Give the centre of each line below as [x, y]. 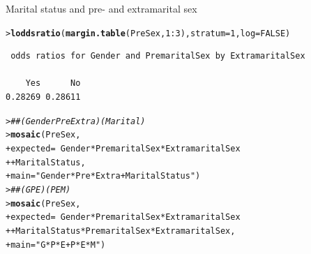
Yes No [53, 83]
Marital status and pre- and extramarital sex [101, 8]
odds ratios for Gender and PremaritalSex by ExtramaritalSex [158, 56]
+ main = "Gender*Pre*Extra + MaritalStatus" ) [103, 176]
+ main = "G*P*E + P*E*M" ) [56, 245]
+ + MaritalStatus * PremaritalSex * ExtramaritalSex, [121, 231]
